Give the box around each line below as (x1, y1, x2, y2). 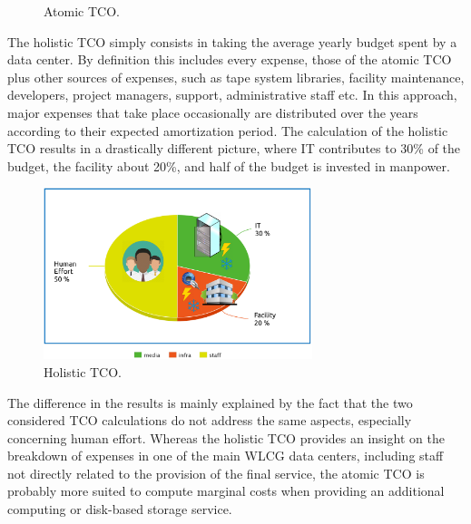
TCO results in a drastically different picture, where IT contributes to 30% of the (7, 139, 461, 158)
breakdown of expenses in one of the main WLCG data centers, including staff (7, 446, 444, 465)
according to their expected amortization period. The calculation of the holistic (7, 121, 448, 140)
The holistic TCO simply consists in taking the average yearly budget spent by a (7, 32, 457, 51)
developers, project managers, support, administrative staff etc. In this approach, (7, 85, 457, 104)
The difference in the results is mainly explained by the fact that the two (7, 393, 413, 412)
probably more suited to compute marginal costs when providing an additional (7, 481, 445, 500)
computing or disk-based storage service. (7, 500, 232, 519)
